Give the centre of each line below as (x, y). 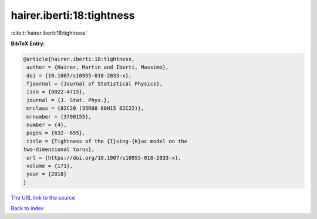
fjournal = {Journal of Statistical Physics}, (95, 84)
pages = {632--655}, (56, 133)
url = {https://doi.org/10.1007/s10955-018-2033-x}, (104, 158)
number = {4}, (47, 125)
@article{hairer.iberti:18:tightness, (79, 59)
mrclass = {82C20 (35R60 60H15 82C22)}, (85, 108)
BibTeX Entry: (28, 43)
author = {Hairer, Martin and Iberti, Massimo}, (98, 67)
